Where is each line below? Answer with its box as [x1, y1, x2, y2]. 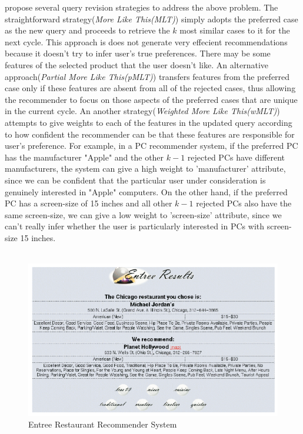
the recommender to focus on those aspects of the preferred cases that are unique [5, 93, 298, 105]
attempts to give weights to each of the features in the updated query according [5, 116, 292, 128]
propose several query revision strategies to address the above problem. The [5, 1, 278, 13]
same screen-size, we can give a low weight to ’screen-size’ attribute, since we [5, 208, 282, 221]
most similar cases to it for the [179, 24, 290, 36]
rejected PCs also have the [196, 197, 292, 209]
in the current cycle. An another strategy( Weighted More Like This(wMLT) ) [5, 105, 280, 117]
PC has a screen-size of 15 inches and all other [5, 197, 172, 209]
